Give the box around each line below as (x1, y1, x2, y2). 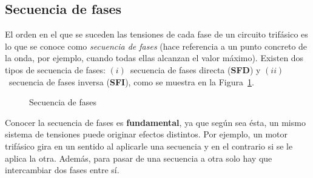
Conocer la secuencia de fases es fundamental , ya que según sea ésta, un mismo (5, 116, 306, 128)
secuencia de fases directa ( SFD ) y (130, 63, 261, 76)
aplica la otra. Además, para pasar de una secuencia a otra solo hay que (5, 151, 272, 164)
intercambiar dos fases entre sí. (5, 163, 119, 176)
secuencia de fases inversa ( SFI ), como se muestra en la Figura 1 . (8, 75, 254, 88)
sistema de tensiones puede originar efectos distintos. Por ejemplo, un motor (5, 128, 288, 140)
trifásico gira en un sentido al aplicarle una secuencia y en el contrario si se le (5, 139, 293, 152)
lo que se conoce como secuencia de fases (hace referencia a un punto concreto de (5, 39, 308, 52)
